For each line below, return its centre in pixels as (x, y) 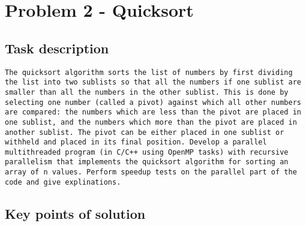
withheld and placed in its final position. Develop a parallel (136, 142)
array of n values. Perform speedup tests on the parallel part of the (151, 172)
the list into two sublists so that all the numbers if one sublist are (153, 82)
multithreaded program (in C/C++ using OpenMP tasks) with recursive (147, 152)
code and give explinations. (63, 182)
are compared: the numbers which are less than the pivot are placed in (153, 112)
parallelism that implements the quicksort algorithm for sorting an (147, 162)
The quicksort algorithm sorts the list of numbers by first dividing (149, 72)
